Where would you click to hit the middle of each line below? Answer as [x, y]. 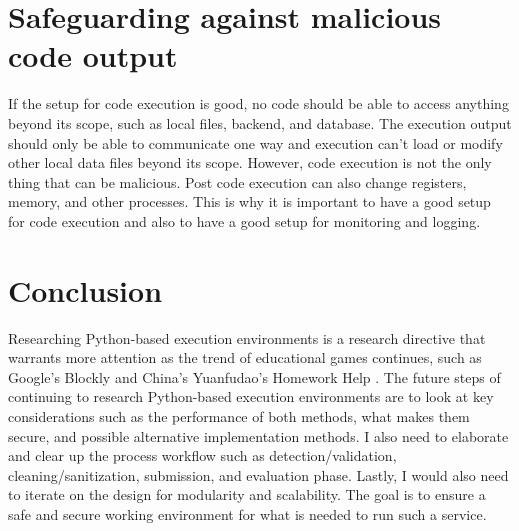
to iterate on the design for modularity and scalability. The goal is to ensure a [247, 494]
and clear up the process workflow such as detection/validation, [202, 455]
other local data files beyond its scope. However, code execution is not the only [250, 162]
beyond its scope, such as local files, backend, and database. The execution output [260, 122]
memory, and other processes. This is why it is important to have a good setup [249, 201]
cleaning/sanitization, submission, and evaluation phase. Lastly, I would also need [258, 474]
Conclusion [85, 289]
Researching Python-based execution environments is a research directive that [247, 337]
